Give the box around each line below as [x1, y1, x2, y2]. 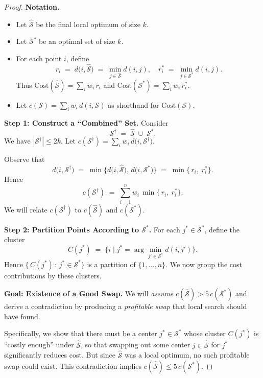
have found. [4, 311, 40, 321]
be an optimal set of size [38, 36, 115, 46]
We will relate [4, 204, 47, 215]
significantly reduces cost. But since [4, 349, 115, 360]
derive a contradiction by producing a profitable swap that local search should [4, 301, 247, 312]
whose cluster [183, 328, 226, 339]
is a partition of [87, 258, 136, 269]
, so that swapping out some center [81, 339, 190, 350]
